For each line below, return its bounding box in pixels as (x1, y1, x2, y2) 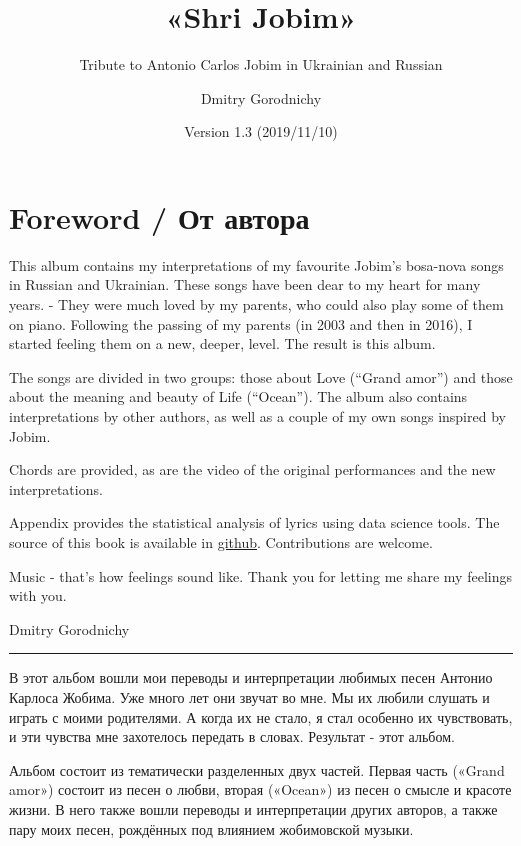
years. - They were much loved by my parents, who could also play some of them (9, 294, 504, 315)
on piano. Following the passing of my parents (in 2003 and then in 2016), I (9, 313, 473, 334)
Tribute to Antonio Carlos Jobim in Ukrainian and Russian (79, 54, 443, 75)
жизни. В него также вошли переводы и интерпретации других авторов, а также (9, 798, 498, 819)
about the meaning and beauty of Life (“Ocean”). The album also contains (9, 386, 468, 407)
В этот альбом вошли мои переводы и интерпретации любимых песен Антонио (9, 667, 493, 688)
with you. (9, 585, 67, 606)
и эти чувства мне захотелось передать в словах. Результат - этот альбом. (9, 726, 455, 747)
